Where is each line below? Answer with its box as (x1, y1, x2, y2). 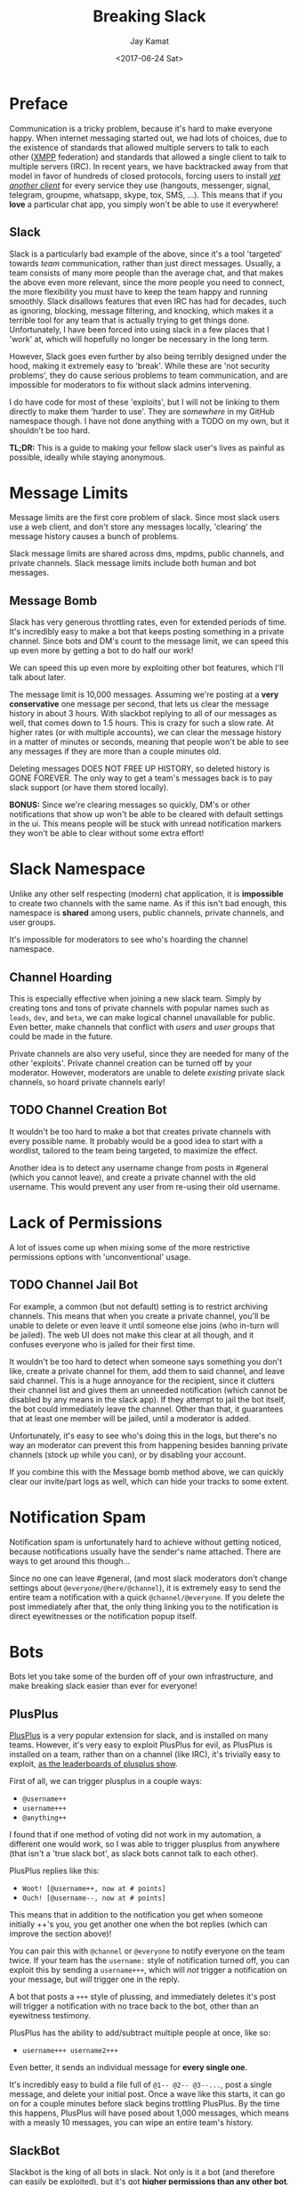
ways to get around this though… (9, 1555, 131, 1566)
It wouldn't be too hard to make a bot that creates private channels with (9, 1125, 271, 1137)
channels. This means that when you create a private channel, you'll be (9, 1310, 270, 1321)
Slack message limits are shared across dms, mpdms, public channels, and (9, 548, 285, 559)
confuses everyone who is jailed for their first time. (9, 1338, 196, 1349)
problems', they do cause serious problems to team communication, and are (9, 370, 288, 381)
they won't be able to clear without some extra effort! (9, 828, 205, 839)
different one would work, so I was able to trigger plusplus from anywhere (9, 1838, 280, 1850)
